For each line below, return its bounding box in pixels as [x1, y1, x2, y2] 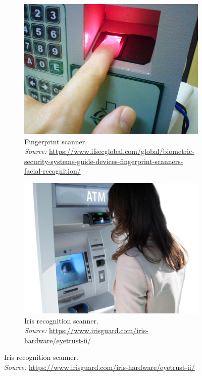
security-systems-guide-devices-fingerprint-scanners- [24, 155, 183, 166]
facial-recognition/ [24, 166, 81, 176]
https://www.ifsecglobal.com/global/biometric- [48, 146, 194, 156]
